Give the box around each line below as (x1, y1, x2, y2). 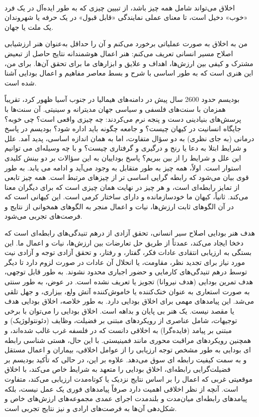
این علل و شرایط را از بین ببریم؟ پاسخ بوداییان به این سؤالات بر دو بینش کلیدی (4, 152, 241, 163)
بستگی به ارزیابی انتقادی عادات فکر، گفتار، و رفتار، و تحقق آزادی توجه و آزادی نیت (4, 247, 252, 257)
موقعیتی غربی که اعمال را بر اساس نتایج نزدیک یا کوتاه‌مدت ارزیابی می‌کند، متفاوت (4, 373, 253, 384)
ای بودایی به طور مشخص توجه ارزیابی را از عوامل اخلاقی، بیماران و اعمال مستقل (4, 344, 251, 355)
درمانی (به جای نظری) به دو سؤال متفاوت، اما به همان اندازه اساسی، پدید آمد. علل (4, 133, 255, 143)
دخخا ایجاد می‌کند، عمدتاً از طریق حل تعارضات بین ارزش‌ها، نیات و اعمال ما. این (4, 237, 244, 248)
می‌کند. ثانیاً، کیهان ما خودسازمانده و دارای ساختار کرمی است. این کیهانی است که (4, 191, 249, 202)
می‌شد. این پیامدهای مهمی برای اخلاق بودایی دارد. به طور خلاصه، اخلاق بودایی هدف (4, 296, 255, 306)
